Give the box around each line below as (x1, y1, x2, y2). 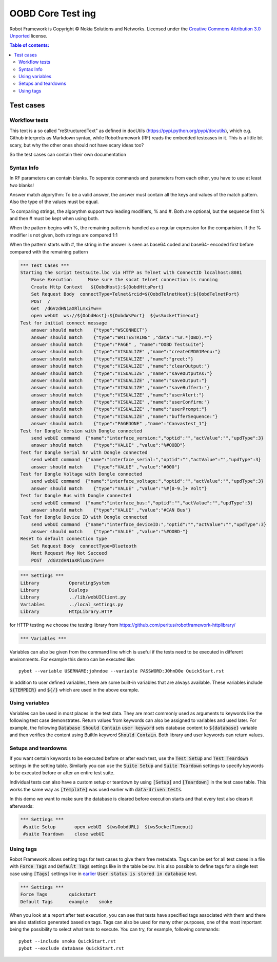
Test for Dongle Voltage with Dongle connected (20, 471, 142, 477)
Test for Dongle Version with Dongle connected (20, 428, 142, 434)
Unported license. (9, 32, 48, 39)
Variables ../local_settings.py (20, 602, 123, 607)
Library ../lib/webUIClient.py (20, 594, 126, 600)
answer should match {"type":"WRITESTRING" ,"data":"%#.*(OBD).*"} (31, 334, 213, 340)
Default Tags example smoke (20, 899, 113, 904)
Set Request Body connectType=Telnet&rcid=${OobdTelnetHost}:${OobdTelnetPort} (31, 291, 240, 297)
